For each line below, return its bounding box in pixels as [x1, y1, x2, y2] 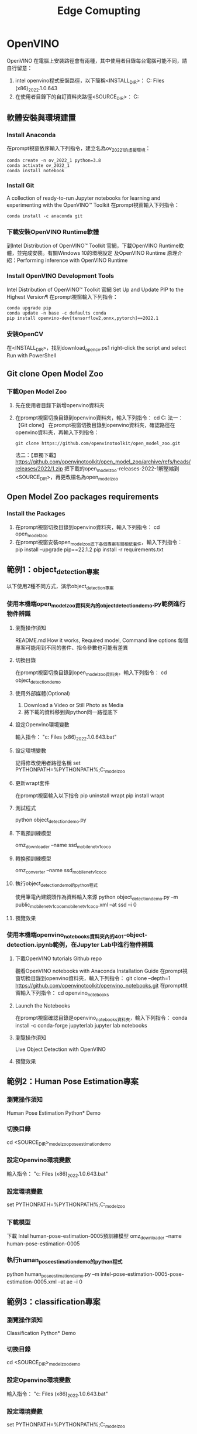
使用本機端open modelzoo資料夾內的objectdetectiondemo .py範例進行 [6, 600, 186, 609]
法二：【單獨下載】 [15, 452, 59, 459]
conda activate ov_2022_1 [6, 162, 70, 168]
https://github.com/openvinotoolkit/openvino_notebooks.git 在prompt [15, 982, 183, 989]
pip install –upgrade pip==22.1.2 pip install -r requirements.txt [15, 546, 164, 553]
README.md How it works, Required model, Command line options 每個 [15, 637, 189, 644]
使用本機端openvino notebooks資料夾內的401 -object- [6, 930, 148, 940]
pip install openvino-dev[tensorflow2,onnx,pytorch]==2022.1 [6, 315, 159, 321]
